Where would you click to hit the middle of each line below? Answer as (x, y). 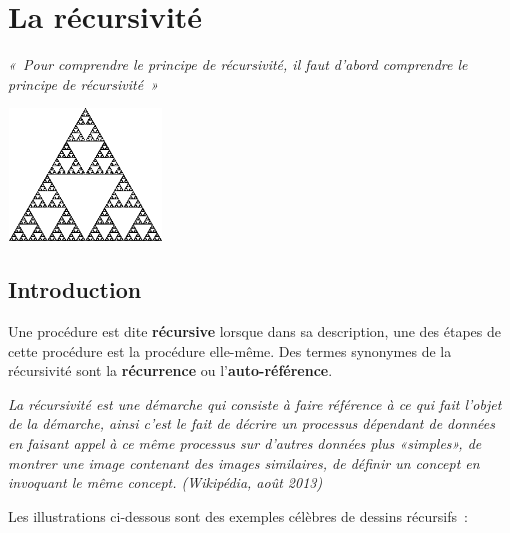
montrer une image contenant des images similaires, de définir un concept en (244, 462)
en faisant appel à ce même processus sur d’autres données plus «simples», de (245, 443)
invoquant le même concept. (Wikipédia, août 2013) (165, 482)
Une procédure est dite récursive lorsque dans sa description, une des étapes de (255, 331)
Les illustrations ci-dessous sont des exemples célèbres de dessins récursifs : (238, 515)
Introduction (75, 289)
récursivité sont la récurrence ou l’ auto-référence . (170, 370)
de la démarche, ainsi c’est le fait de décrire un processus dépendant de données (252, 423)
